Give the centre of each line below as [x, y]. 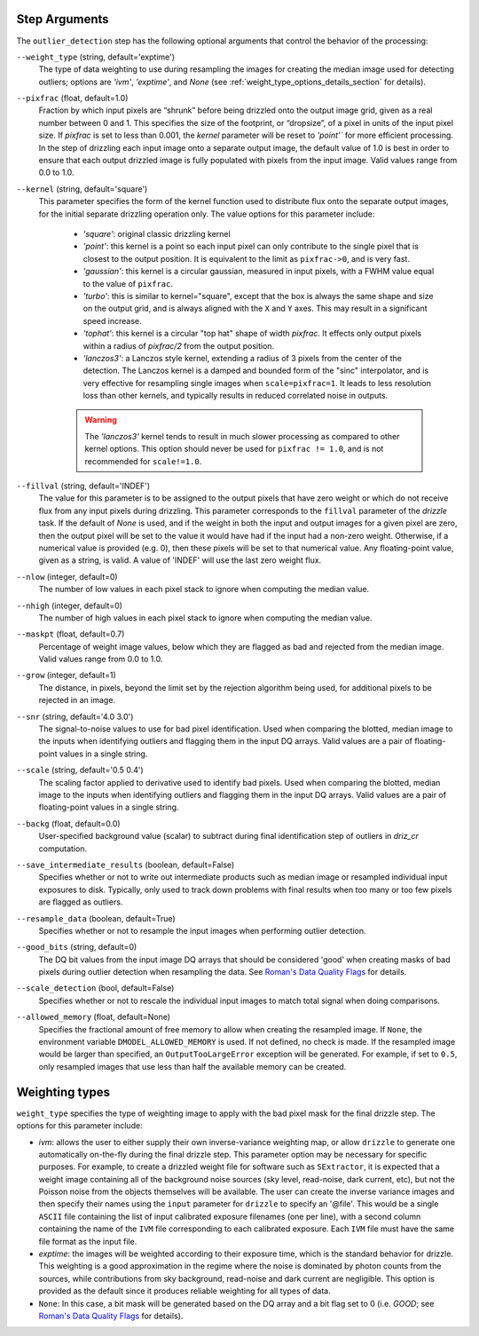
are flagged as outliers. [81, 902]
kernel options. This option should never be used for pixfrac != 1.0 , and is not [234, 449]
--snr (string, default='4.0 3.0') [75, 716]
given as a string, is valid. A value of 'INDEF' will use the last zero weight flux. [180, 560]
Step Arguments [63, 19]
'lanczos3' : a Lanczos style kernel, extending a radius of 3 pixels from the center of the [243, 358]
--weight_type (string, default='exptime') [96, 57]
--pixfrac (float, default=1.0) [72, 99]
